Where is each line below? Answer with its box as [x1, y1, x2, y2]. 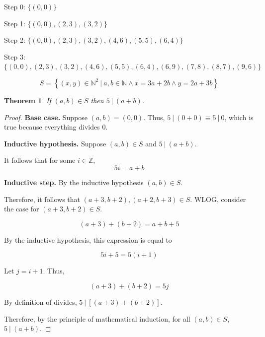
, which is [224, 112, 254, 122]
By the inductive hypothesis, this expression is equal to [4, 234, 172, 245]
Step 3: [4, 51, 25, 62]
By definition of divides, [4, 296, 77, 307]
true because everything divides [4, 122, 100, 132]
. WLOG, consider [190, 194, 246, 204]
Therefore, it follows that [4, 194, 80, 204]
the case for [4, 203, 39, 214]
